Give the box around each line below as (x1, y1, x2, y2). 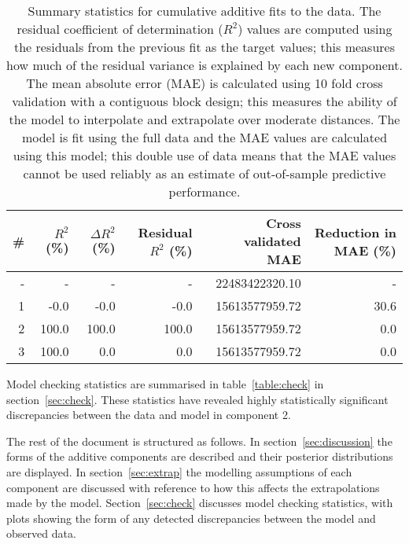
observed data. (6, 525, 76, 542)
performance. (168, 182, 241, 200)
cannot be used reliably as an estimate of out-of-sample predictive (23, 164, 386, 182)
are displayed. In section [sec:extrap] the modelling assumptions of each (6, 463, 352, 480)
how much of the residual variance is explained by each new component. (6, 56, 403, 74)
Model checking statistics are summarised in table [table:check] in (6, 376, 324, 391)
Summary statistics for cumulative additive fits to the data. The (28, 2, 381, 20)
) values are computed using (238, 20, 392, 38)
